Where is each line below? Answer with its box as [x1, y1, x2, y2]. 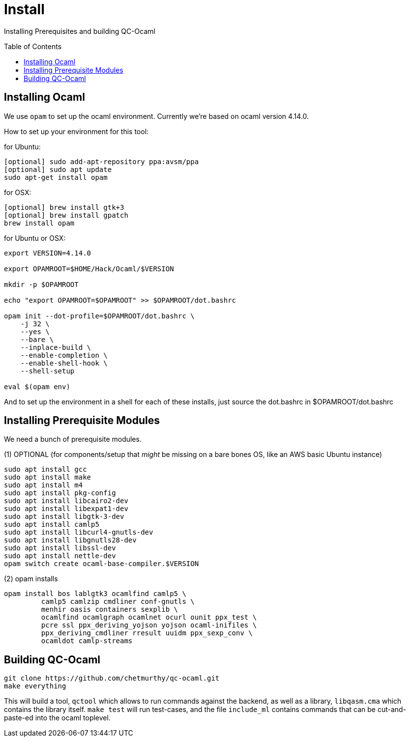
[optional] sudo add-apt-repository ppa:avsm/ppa [4, 157, 199, 166]
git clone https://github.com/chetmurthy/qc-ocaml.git [4, 674, 220, 683]
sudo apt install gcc [4, 465, 87, 474]
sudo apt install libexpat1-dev [4, 505, 128, 513]
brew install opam [4, 219, 75, 227]
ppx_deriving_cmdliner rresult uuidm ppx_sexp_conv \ [41, 629, 253, 637]
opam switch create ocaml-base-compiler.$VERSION [4, 560, 199, 568]
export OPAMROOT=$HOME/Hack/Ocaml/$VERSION [4, 264, 174, 273]
